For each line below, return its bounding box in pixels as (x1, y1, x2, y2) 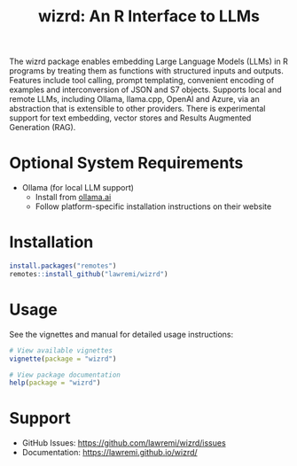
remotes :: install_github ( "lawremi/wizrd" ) (9, 269, 168, 278)
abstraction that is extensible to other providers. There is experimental (9, 104, 266, 114)
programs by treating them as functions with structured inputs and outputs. (9, 66, 284, 76)
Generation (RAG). (9, 122, 76, 133)
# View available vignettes (9, 346, 113, 355)
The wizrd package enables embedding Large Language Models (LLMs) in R (9, 56, 288, 67)
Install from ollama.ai (35, 192, 112, 203)
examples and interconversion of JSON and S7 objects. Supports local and (9, 84, 282, 95)
